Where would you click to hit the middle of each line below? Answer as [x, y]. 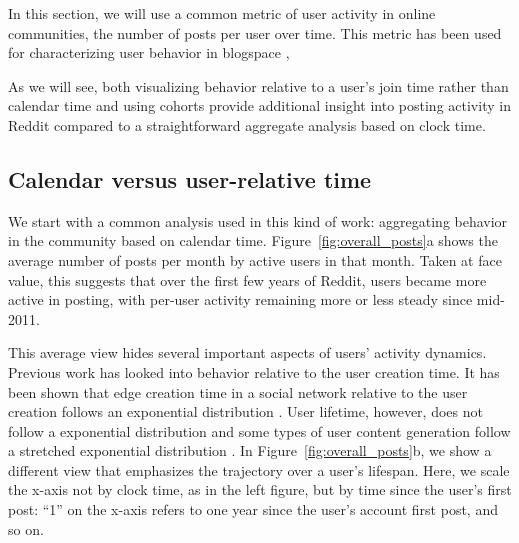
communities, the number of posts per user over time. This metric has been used [255, 32]
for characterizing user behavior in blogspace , [149, 52]
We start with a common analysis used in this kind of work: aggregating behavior [258, 220]
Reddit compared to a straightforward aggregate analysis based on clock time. [247, 124]
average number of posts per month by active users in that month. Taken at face [255, 259]
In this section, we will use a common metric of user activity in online [222, 13]
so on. [26, 528]
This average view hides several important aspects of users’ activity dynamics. [247, 352]
